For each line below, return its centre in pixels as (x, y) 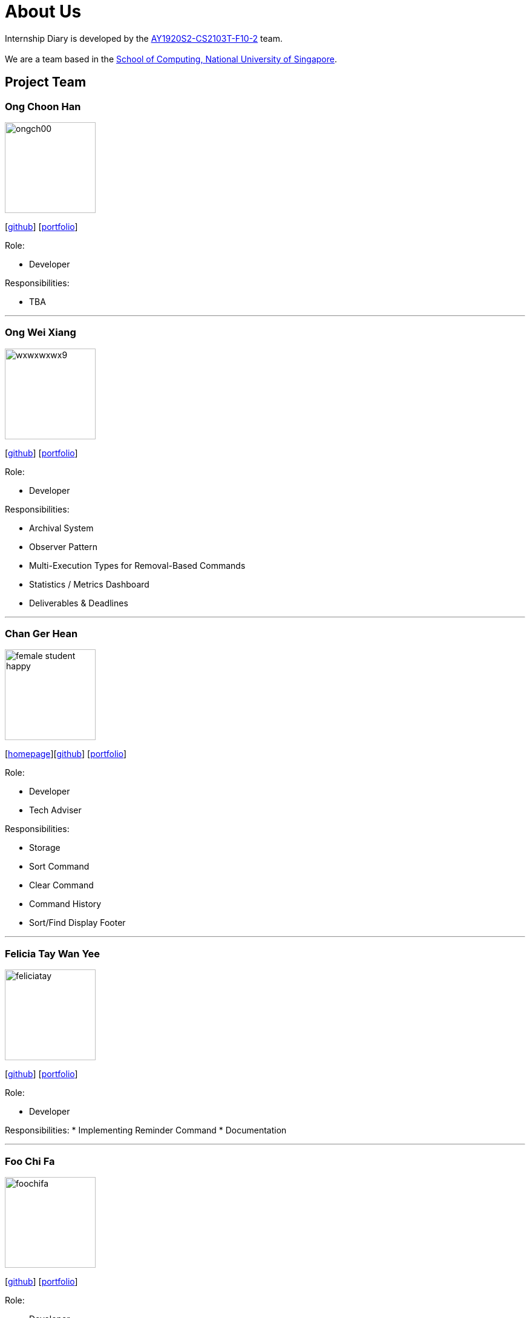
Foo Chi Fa (30, 1161)
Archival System (61, 528)
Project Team (46, 82)
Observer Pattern (64, 546)
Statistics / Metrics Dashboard (89, 584)
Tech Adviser (55, 810)
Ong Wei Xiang (41, 333)
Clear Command (61, 885)
